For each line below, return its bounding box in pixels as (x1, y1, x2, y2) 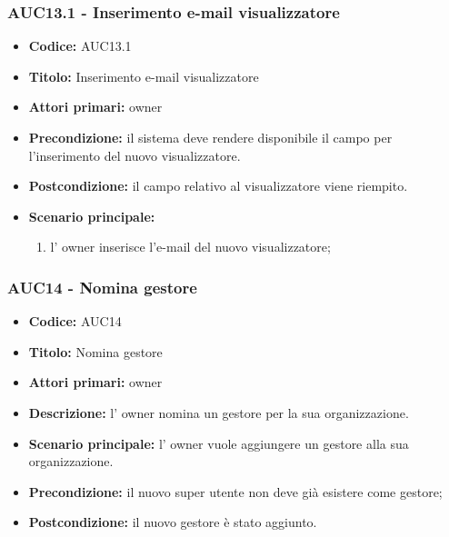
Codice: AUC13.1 (28, 36, 132, 55)
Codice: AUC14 (28, 312, 122, 331)
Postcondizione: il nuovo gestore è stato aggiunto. (28, 512, 317, 532)
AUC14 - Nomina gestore (7, 275, 197, 298)
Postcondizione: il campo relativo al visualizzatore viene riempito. (28, 176, 408, 195)
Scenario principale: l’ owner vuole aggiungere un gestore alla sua (28, 433, 409, 452)
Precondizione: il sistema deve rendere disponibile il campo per (28, 128, 393, 146)
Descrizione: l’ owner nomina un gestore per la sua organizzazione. (28, 403, 409, 422)
